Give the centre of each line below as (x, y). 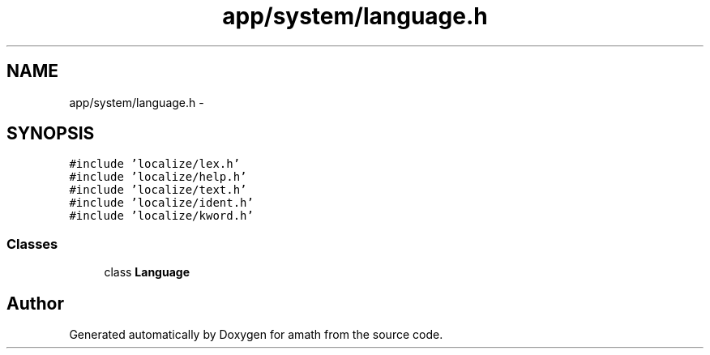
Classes (32, 244)
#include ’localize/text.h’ (158, 190)
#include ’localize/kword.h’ (161, 216)
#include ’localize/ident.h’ (161, 203)
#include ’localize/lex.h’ (155, 164)
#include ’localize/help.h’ (158, 177)
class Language (147, 272)
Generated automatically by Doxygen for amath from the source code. (256, 335)
